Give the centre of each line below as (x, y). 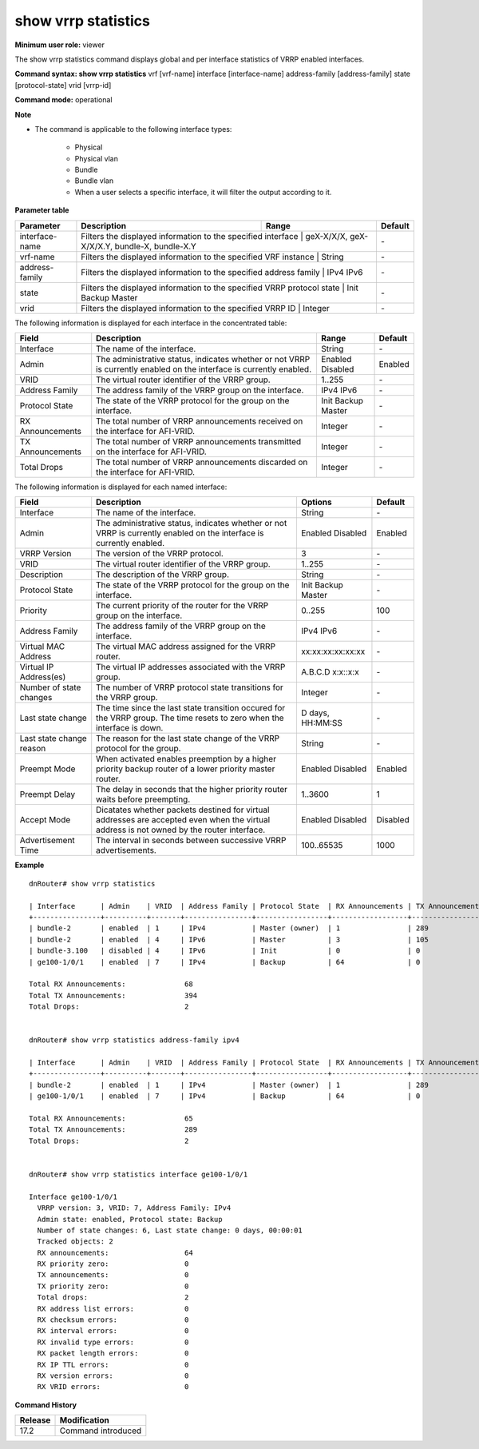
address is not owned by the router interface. (181, 830)
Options (316, 502)
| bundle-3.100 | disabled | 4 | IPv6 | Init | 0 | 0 (225, 951)
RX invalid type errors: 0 (113, 1342)
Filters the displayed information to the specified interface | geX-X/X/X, (214, 236)
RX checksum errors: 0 (113, 1320)
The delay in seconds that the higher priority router (192, 790)
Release (35, 1420)
